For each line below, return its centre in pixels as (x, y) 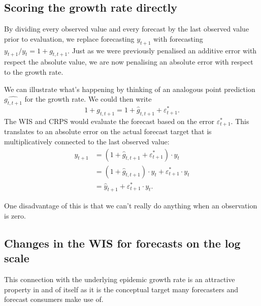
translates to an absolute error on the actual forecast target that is (108, 131)
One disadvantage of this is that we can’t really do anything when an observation (131, 206)
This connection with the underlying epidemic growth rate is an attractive (120, 279)
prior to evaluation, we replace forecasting (69, 38)
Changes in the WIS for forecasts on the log (122, 243)
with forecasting (178, 38)
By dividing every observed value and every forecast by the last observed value (127, 29)
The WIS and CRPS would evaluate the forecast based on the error (109, 121)
